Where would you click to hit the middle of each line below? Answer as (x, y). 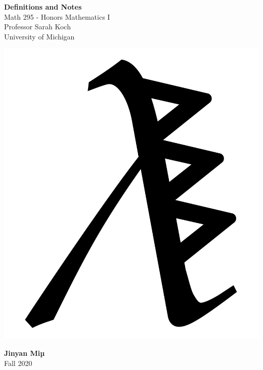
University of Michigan (39, 36)
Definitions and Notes (43, 7)
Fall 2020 (18, 363)
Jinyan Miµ (25, 353)
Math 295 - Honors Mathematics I (57, 16)
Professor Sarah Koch (37, 27)
